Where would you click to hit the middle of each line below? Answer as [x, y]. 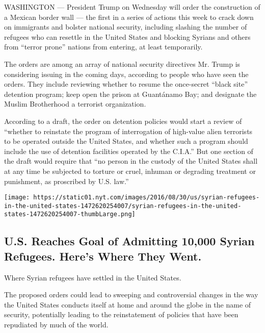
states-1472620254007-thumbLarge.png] [70, 214]
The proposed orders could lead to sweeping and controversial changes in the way [131, 294]
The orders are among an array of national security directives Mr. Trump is [122, 63]
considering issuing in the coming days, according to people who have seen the [126, 74]
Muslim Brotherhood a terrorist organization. [75, 104]
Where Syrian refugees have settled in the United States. [93, 277]
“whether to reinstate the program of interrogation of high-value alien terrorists [128, 131]
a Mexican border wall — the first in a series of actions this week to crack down [129, 17]
